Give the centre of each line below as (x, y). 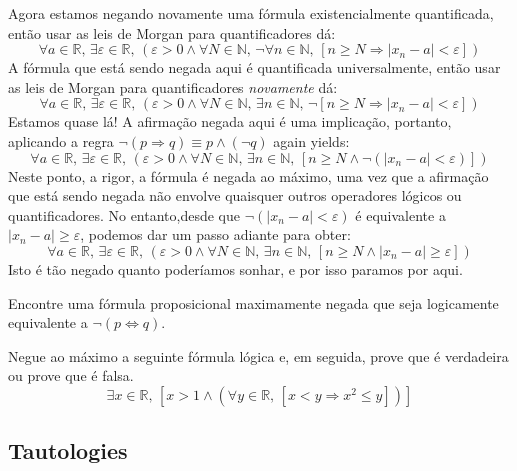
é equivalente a (400, 214)
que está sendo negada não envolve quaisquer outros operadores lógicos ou (235, 195)
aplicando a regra (61, 140)
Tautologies (68, 450)
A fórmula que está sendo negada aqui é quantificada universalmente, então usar (254, 67)
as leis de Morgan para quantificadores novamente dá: (173, 86)
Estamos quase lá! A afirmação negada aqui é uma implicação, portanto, (230, 121)
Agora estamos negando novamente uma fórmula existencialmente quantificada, (251, 13)
